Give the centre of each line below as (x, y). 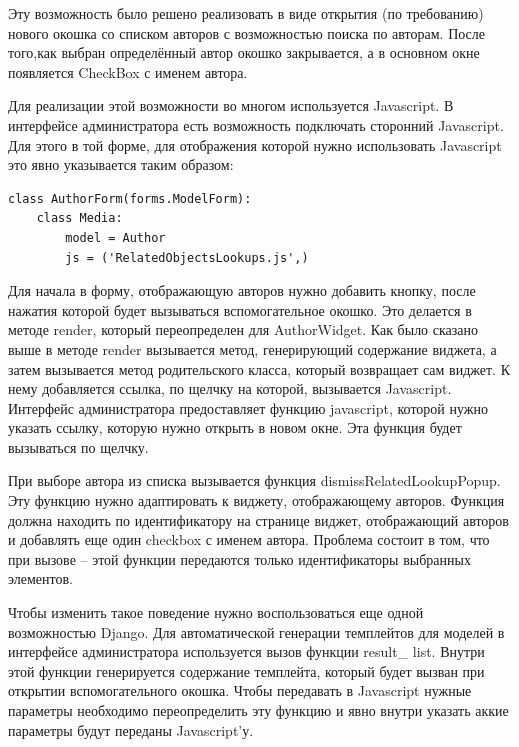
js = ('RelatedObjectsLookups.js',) (187, 257)
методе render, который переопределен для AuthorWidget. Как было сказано (243, 329)
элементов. (40, 578)
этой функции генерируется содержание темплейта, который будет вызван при (246, 670)
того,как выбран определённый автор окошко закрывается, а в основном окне (244, 52)
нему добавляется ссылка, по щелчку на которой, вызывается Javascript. (230, 388)
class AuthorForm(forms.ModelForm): (130, 198)
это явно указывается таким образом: (121, 164)
